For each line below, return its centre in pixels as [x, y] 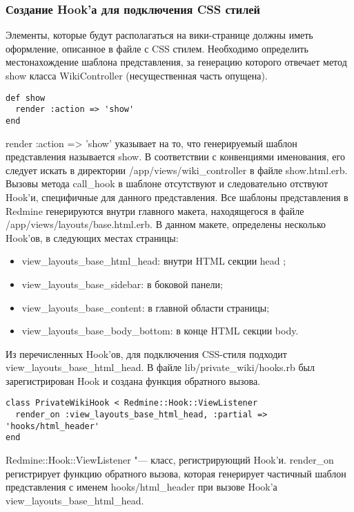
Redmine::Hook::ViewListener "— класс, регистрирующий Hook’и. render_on [170, 460]
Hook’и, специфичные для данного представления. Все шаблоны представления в [177, 197]
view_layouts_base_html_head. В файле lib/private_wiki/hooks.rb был [160, 367]
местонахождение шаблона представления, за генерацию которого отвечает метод [176, 62]
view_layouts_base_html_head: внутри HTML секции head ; [154, 261]
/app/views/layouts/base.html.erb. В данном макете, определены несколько [166, 224]
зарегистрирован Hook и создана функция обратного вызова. [133, 380]
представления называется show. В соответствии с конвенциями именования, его [175, 157]
